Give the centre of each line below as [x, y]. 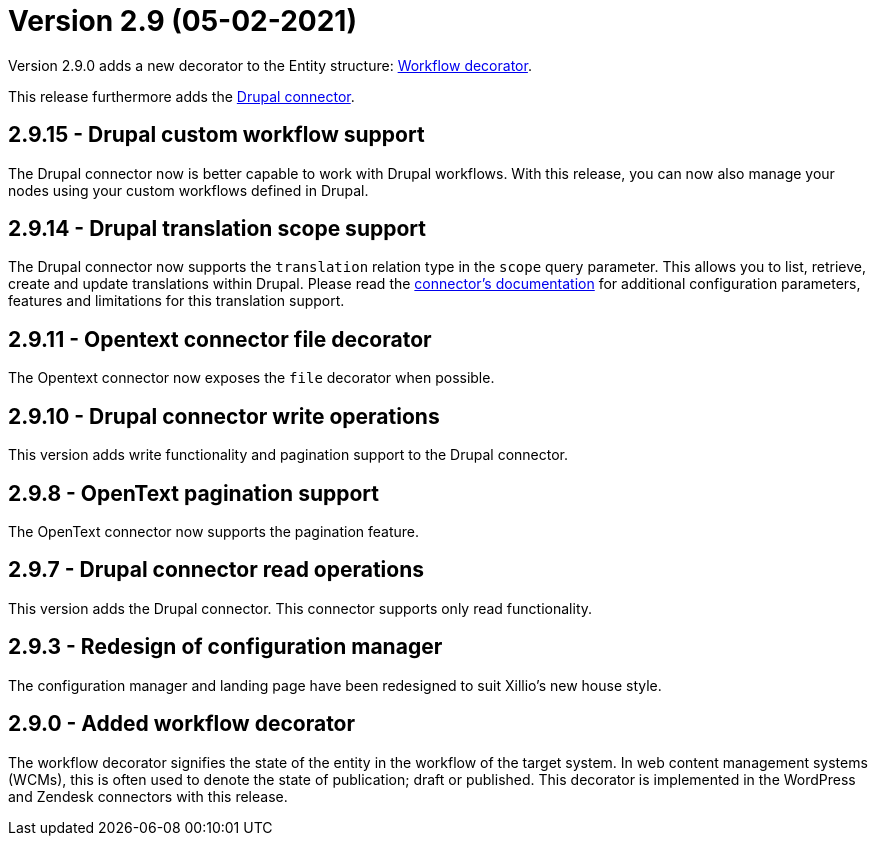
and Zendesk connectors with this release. [148, 796]
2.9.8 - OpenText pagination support [193, 493]
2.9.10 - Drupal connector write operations [224, 416]
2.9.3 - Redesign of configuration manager [225, 647]
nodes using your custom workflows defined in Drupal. [188, 190]
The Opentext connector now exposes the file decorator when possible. [251, 378]
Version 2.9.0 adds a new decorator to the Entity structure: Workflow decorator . [270, 65]
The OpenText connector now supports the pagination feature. [214, 531]
